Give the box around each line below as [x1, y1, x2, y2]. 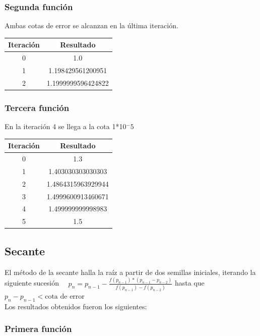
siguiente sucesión [5, 277, 59, 288]
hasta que [175, 277, 205, 288]
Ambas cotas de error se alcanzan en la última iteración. [5, 20, 178, 31]
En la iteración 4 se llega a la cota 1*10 [5, 121, 126, 132]
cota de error [45, 293, 85, 300]
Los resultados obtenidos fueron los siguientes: [5, 301, 147, 311]
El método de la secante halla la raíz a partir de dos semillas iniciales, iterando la [5, 266, 256, 277]
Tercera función [5, 101, 70, 114]
